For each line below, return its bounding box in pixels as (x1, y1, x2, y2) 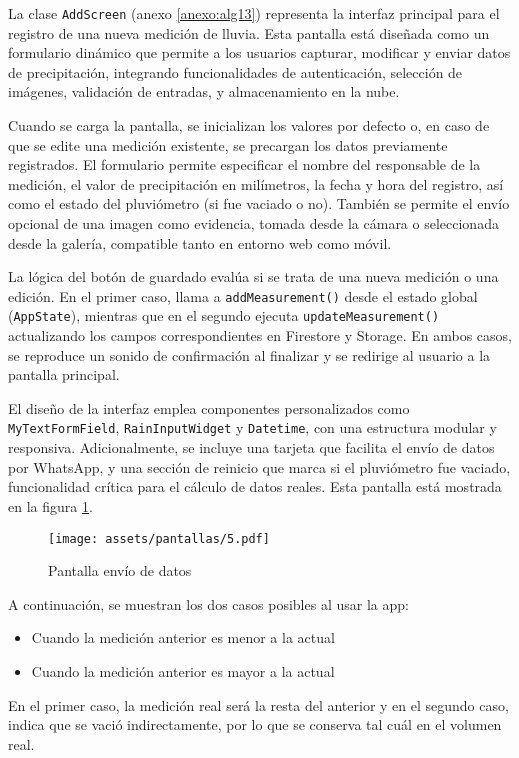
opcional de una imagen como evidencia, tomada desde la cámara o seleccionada (8, 213, 499, 233)
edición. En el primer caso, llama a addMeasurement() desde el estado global (8, 285, 478, 306)
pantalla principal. (8, 364, 120, 385)
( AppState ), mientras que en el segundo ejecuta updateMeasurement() (8, 305, 440, 326)
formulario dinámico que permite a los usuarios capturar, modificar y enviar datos (8, 42, 511, 63)
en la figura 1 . (8, 495, 93, 516)
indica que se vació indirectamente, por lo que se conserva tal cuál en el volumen (8, 714, 502, 735)
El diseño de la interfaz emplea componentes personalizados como (8, 397, 410, 418)
